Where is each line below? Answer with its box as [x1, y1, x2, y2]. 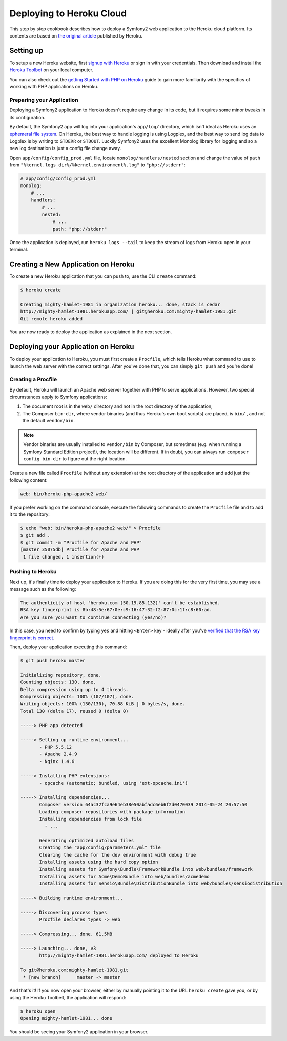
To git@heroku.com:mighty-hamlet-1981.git [20, 967, 129, 973]
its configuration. [9, 114, 46, 120]
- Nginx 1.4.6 [39, 758, 75, 764]
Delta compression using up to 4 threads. [20, 686, 129, 692]
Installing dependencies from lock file [39, 816, 142, 822]
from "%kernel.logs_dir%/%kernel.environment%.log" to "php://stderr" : [9, 162, 186, 168]
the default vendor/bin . [22, 418, 75, 424]
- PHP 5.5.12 [39, 744, 72, 750]
